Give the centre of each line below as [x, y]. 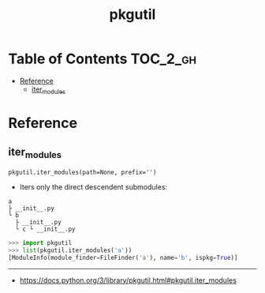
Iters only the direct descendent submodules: [93, 186]
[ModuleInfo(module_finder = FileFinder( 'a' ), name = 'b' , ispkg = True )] [123, 257]
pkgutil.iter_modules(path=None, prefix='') [82, 172]
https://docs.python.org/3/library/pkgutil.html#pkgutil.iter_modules [128, 280]
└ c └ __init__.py [46, 229]
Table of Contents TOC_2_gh [103, 59]
